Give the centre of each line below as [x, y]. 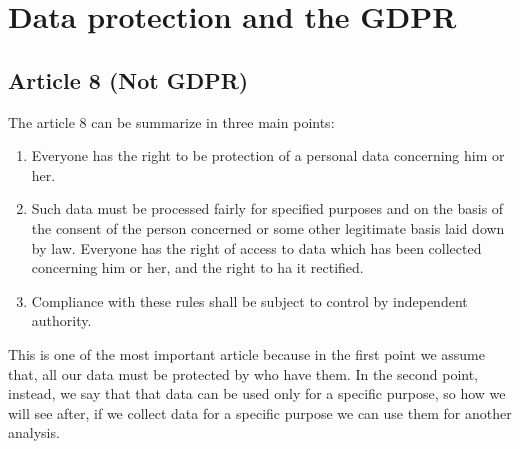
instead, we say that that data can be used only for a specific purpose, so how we [257, 393]
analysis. [34, 432]
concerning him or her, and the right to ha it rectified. [197, 267]
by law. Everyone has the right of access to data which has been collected [256, 247]
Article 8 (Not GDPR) [128, 79]
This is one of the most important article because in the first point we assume [246, 353]
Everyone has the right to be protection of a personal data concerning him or [268, 155]
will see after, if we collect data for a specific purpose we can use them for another [260, 412]
